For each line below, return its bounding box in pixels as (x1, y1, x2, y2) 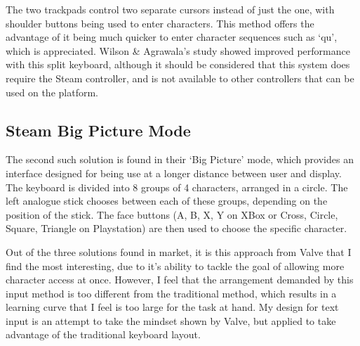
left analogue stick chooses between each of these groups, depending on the (6, 193, 328, 208)
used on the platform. (6, 84, 98, 99)
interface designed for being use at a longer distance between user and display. (6, 165, 342, 180)
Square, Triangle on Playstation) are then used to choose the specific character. (6, 221, 347, 236)
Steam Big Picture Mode (6, 119, 191, 141)
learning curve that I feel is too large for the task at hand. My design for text (6, 300, 339, 314)
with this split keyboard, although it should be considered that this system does (6, 57, 350, 72)
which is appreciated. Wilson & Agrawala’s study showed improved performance (6, 43, 350, 58)
